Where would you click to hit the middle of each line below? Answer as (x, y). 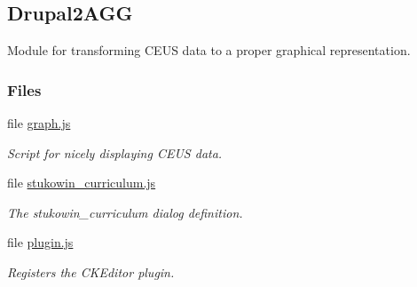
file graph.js (39, 123)
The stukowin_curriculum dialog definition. (125, 212)
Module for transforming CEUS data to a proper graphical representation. (209, 50)
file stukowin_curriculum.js (82, 183)
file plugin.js (40, 242)
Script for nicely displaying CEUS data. (115, 152)
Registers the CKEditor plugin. (91, 271)
